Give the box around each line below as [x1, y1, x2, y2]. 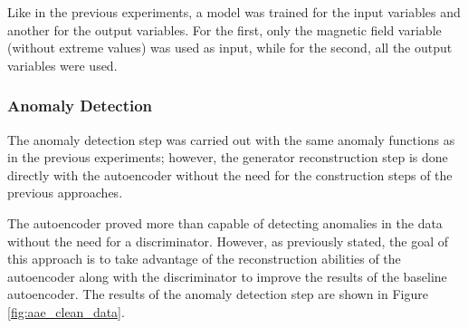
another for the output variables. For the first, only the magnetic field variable [7, 20, 442, 39]
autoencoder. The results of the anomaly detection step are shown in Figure [7, 285, 428, 304]
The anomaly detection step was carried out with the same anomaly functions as [7, 130, 455, 149]
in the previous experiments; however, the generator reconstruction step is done [7, 148, 448, 167]
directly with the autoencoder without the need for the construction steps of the [7, 165, 453, 184]
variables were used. [7, 55, 118, 74]
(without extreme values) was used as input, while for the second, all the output [7, 38, 453, 57]
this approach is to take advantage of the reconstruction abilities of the [7, 249, 401, 268]
